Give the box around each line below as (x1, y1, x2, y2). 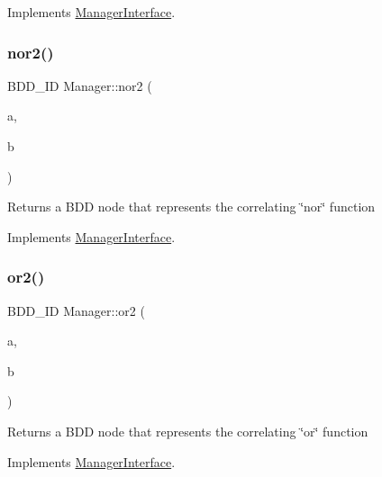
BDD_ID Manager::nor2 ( (7, 76, 152, 94)
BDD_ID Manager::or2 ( (7, 301, 145, 319)
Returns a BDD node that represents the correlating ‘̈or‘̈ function (7, 421, 368, 440)
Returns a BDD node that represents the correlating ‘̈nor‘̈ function (7, 197, 376, 216)
